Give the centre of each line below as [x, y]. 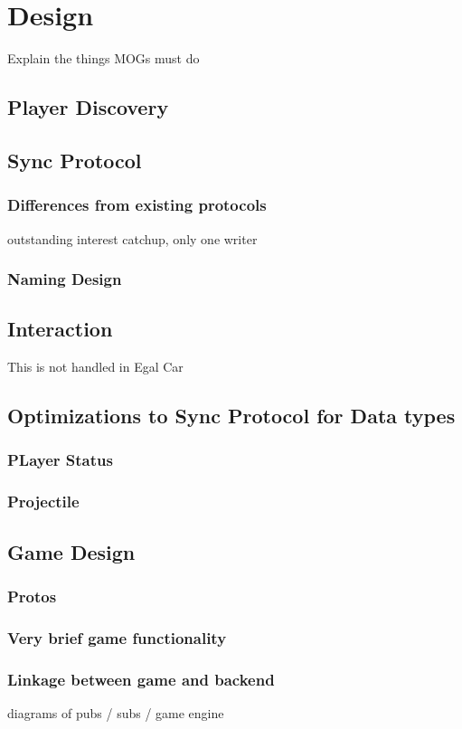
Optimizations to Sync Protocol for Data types [231, 416]
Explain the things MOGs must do [104, 58]
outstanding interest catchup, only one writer [132, 238]
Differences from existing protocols [137, 205]
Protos [32, 596]
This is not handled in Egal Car [95, 367]
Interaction [60, 329]
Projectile [43, 502]
